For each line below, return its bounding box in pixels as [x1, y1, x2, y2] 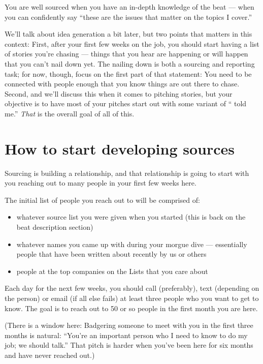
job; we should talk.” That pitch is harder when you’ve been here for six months [5, 340, 253, 350]
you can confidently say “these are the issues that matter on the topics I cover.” [5, 11, 252, 22]
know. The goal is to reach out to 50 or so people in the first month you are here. [5, 302, 258, 313]
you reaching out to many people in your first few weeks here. [5, 177, 196, 188]
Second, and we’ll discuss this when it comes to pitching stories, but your [5, 88, 233, 99]
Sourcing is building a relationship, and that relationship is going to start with [5, 167, 249, 178]
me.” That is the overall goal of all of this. [5, 108, 135, 118]
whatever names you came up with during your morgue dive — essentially [16, 238, 247, 249]
